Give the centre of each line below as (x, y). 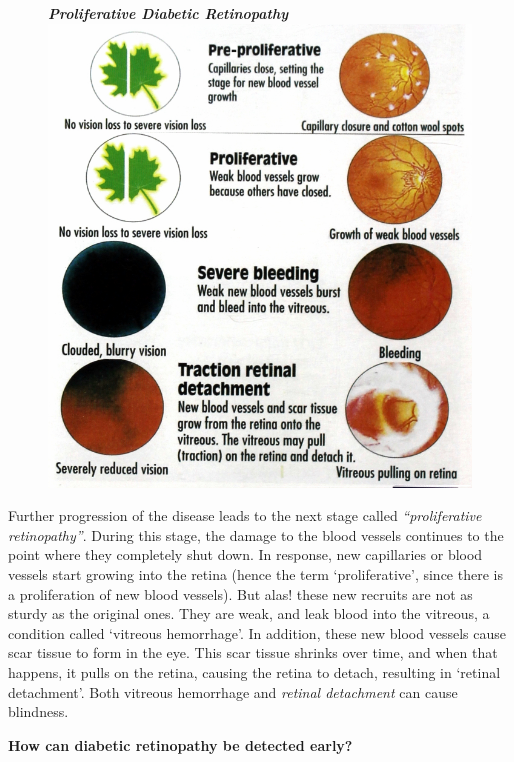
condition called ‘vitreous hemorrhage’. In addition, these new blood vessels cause (257, 632)
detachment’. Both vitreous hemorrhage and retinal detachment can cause (233, 691)
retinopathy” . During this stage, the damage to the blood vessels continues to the (256, 534)
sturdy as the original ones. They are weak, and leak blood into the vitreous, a (249, 613)
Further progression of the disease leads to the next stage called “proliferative (245, 515)
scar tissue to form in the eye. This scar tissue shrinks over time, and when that (253, 652)
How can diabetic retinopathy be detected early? (180, 744)
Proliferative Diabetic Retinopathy (168, 13)
